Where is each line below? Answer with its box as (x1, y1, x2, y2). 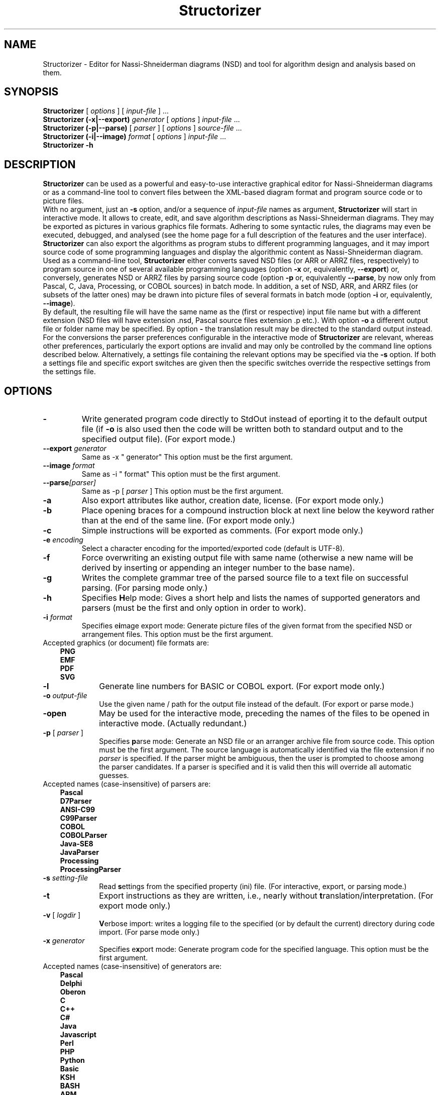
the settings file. (43, 367, 96, 376)
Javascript (60, 1030, 96, 1039)
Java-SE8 (60, 839, 93, 848)
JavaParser (60, 848, 99, 857)
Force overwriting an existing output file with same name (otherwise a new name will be (81, 553, 413, 563)
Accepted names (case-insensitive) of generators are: (43, 962, 222, 971)
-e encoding (43, 535, 83, 544)
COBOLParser (60, 831, 107, 840)
